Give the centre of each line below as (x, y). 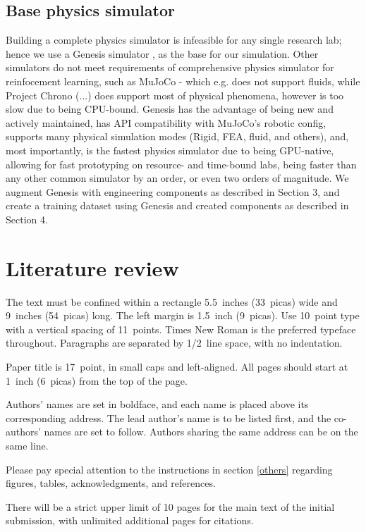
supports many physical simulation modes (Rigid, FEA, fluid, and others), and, (177, 136)
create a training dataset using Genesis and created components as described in (177, 205)
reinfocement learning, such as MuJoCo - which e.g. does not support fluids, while (183, 81)
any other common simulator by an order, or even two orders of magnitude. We (177, 178)
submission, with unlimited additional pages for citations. (130, 520)
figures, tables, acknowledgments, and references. (111, 483)
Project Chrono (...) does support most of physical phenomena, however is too (175, 95)
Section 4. (27, 219)
